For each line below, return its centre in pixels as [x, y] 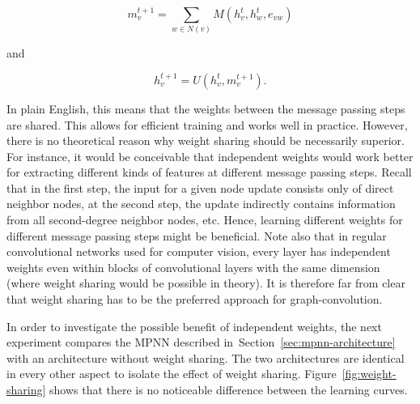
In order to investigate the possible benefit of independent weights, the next [194, 326]
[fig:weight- [369, 374]
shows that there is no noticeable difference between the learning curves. [229, 390]
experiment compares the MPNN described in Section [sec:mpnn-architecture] [201, 342]
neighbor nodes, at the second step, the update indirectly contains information [201, 204]
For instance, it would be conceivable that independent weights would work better [210, 156]
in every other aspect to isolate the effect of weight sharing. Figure [172, 374]
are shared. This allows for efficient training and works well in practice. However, [207, 124]
